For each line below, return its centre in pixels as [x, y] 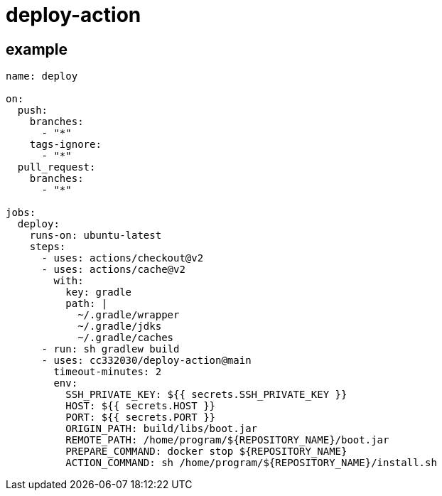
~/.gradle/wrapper [129, 315]
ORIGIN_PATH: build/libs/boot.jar [162, 429]
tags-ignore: [65, 145]
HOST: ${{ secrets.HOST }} [141, 406]
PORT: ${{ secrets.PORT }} [141, 417]
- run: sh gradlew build [110, 349]
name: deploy [42, 76]
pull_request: [56, 167]
